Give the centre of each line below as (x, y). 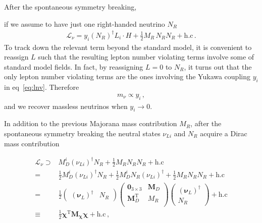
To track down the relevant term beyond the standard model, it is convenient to (128, 47)
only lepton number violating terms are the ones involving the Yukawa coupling (127, 76)
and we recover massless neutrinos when (66, 106)
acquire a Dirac (224, 133)
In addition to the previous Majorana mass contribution (91, 123)
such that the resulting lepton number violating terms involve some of (146, 57)
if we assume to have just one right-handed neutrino (85, 23)
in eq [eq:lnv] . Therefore (42, 87)
